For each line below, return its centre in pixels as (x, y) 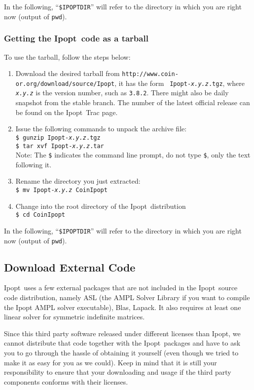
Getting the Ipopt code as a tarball (76, 38)
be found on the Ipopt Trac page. (67, 112)
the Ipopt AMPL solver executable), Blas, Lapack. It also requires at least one (123, 307)
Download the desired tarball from (68, 73)
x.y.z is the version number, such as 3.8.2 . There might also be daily (122, 93)
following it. (34, 164)
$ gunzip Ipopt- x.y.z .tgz (58, 137)
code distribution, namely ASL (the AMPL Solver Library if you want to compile (127, 297)
